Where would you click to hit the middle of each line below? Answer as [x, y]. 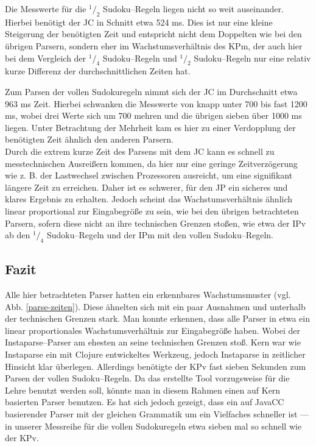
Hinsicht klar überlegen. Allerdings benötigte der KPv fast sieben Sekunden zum [156, 366]
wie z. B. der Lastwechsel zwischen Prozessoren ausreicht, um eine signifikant [149, 175]
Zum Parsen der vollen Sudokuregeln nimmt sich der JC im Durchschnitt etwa [151, 91]
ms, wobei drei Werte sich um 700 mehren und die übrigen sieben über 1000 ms [153, 115]
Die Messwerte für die [46, 9]
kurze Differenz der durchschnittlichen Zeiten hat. [98, 71]
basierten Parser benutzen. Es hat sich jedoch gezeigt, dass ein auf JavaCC [145, 402]
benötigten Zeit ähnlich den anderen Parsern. [89, 139]
